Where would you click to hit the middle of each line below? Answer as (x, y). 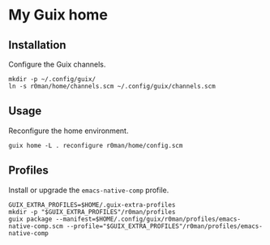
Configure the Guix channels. (57, 64)
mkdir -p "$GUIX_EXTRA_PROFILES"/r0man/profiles (92, 212)
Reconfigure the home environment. (69, 131)
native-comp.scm (36, 226)
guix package (30, 219)
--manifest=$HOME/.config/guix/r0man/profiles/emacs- (148, 219)
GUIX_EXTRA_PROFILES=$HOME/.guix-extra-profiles (92, 204)
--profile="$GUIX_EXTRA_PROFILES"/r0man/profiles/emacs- (165, 226)
